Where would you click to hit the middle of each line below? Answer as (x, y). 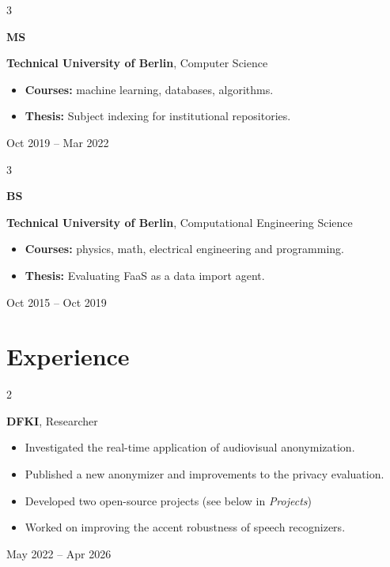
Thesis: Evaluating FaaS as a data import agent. (145, 275)
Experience (68, 356)
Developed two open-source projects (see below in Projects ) (168, 500)
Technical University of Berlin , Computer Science (137, 63)
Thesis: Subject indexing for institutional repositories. (158, 116)
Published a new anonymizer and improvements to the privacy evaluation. (204, 474)
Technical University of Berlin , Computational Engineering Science (180, 222)
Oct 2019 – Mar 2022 (58, 142)
